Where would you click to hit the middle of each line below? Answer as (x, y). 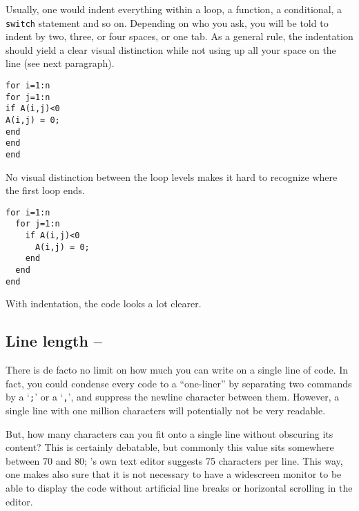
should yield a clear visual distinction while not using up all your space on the (171, 49)
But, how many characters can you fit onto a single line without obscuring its (169, 433)
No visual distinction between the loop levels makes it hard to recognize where (172, 176)
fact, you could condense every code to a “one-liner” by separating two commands (179, 383)
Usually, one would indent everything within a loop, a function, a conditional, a (174, 9)
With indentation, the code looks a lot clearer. (104, 303)
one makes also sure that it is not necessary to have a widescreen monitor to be (174, 474)
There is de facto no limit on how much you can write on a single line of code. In (177, 370)
